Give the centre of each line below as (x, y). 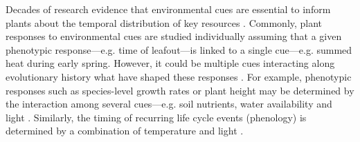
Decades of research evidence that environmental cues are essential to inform (168, 9)
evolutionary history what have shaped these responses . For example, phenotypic (179, 76)
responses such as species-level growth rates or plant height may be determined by (180, 90)
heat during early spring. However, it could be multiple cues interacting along (170, 63)
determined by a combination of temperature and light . (125, 131)
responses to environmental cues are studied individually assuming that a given (174, 36)
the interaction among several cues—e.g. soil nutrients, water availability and (169, 104)
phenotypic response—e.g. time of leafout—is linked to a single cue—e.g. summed (179, 49)
